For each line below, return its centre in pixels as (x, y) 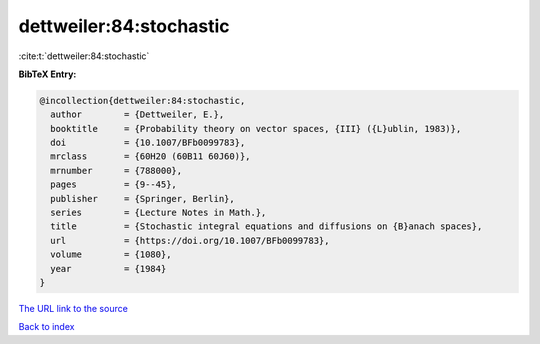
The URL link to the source (73, 308)
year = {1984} (108, 268)
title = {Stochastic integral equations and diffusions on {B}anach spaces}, (266, 226)
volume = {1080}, (111, 254)
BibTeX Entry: (47, 74)
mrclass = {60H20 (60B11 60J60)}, (150, 156)
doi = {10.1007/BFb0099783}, (148, 143)
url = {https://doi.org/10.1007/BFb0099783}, (190, 240)
